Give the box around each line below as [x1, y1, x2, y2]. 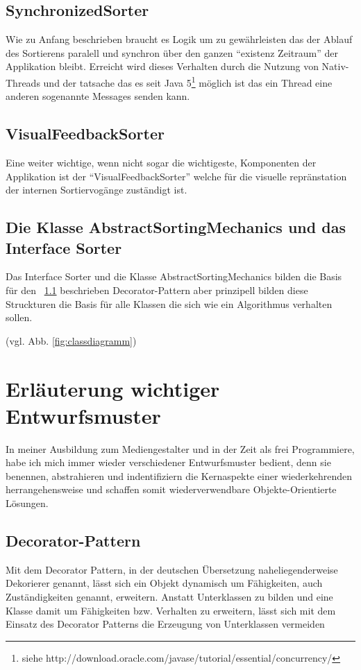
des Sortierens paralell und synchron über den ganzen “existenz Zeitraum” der [6, 45, 338, 60]
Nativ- [321, 59, 349, 74]
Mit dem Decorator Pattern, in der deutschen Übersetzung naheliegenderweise [6, 562, 338, 576]
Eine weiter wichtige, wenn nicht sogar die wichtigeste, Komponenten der [6, 155, 317, 170]
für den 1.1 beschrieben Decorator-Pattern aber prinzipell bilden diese [6, 283, 308, 297]
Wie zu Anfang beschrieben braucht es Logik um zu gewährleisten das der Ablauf [6, 32, 353, 46]
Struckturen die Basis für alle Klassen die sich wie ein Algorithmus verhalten [6, 296, 333, 311]
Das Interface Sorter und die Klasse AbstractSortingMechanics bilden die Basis [6, 269, 342, 284]
